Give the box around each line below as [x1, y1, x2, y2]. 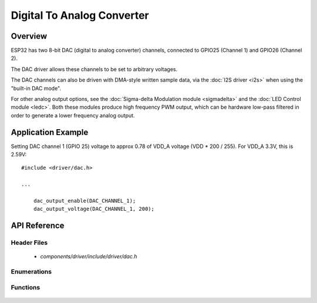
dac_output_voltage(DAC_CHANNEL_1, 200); [33, 206, 155, 213]
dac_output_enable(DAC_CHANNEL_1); [33, 197, 136, 204]
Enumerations [11, 268, 52, 276]
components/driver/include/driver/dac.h [40, 253, 137, 260]
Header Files [11, 238, 48, 247]
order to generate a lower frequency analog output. [11, 112, 135, 119]
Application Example [11, 127, 89, 137]
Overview [11, 31, 48, 41]
